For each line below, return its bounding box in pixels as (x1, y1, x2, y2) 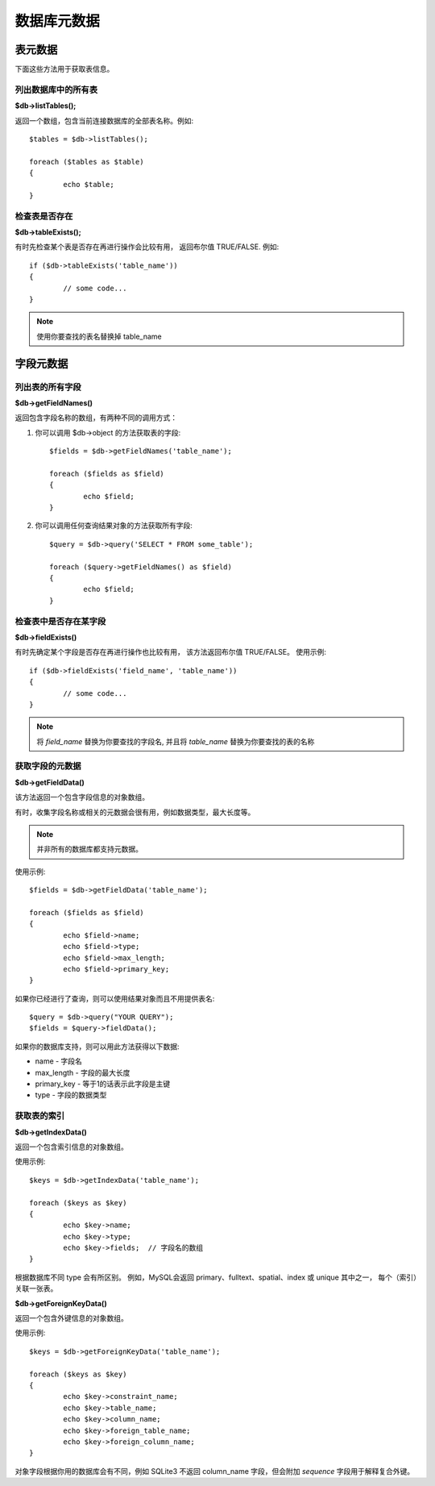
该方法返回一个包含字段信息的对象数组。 (14, 793, 149, 802)
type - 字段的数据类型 (35, 1090, 107, 1100)
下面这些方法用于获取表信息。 (14, 65, 114, 74)
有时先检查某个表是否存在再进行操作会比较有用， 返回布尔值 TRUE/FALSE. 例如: (14, 242, 280, 252)
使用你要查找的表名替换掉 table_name (36, 331, 162, 341)
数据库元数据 (14, 12, 101, 30)
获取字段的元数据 (14, 760, 81, 772)
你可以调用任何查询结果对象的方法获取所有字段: (35, 521, 193, 531)
